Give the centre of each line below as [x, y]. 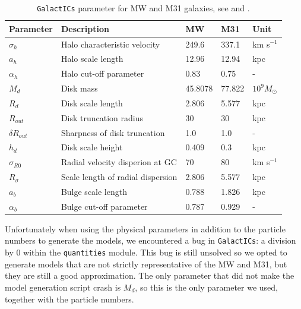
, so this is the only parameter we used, [207, 287]
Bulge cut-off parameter [104, 206]
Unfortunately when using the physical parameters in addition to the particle [145, 228]
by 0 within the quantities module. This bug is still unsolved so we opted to [146, 252]
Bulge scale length [94, 191]
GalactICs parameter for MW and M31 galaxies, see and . [143, 8]
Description [85, 28]
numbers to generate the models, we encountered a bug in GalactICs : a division [150, 240]
